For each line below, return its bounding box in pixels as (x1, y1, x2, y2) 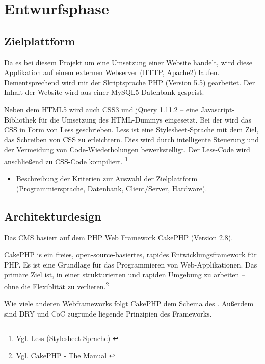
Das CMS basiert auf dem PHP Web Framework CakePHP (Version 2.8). (4, 232, 233, 242)
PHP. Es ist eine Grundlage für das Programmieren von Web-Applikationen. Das (4, 259, 257, 270)
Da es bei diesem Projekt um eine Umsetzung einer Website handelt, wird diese (4, 57, 252, 67)
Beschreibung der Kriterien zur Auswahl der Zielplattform (16, 173, 198, 184)
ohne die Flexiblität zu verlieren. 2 (4, 279, 109, 292)
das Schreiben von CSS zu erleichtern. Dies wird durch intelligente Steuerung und (4, 134, 259, 144)
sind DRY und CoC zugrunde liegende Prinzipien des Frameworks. (4, 308, 212, 319)
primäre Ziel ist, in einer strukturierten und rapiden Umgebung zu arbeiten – (4, 269, 246, 280)
